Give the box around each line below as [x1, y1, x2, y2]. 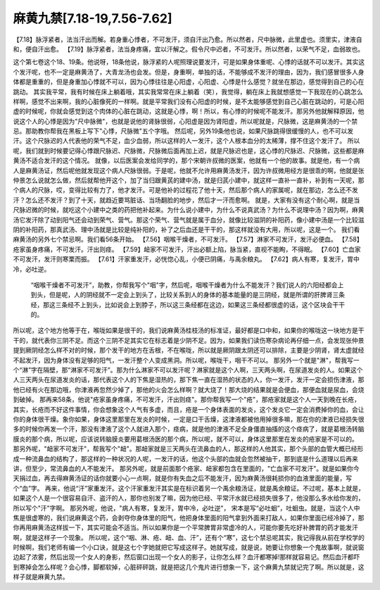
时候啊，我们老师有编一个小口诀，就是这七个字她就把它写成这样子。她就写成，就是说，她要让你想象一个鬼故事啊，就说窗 [13, 543, 365, 552]
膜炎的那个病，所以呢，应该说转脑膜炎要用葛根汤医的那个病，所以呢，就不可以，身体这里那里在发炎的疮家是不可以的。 [13, 434, 358, 443]
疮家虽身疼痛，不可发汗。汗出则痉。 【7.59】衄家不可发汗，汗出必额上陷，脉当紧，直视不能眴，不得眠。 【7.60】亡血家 [13, 245, 362, 253]
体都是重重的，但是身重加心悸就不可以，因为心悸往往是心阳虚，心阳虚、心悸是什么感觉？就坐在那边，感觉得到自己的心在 [13, 77, 365, 86]
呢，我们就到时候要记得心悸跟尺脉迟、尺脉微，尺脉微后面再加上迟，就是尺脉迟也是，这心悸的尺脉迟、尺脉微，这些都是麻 [13, 146, 365, 155]
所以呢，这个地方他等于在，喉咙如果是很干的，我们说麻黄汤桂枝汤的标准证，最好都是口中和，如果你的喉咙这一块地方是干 [13, 326, 365, 334]
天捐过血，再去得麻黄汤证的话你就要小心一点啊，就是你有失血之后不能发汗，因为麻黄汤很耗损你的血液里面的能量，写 [13, 474, 352, 482]
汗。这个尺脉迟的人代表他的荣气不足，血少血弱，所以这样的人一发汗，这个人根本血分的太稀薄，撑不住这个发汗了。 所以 [13, 137, 360, 145]
